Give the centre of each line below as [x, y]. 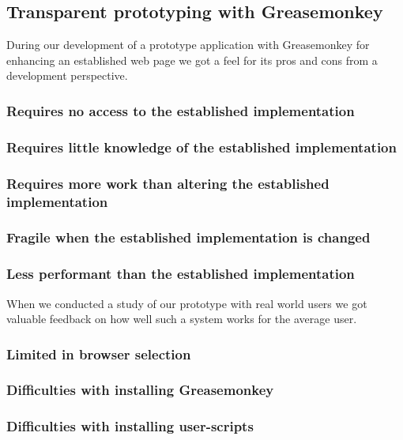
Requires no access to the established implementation [181, 110]
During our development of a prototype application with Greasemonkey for [188, 45]
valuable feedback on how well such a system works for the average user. [182, 319]
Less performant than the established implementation [181, 274]
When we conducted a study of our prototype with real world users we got [187, 303]
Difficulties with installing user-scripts [130, 426]
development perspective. [67, 75]
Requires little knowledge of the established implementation [201, 147]
